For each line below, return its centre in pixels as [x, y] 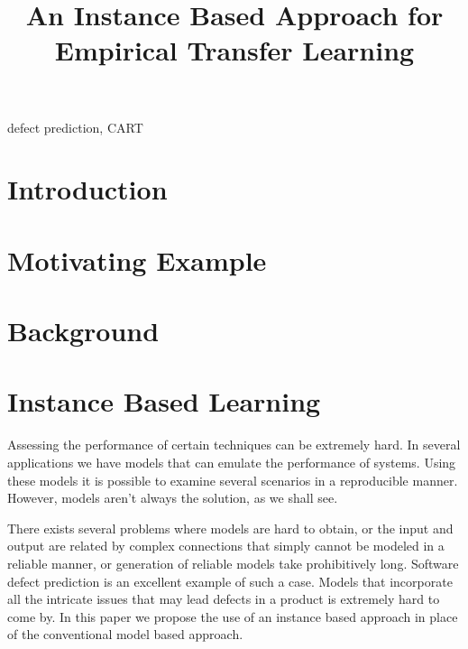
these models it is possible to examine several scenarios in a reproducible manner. [233, 480]
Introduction [87, 189]
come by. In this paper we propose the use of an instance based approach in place [233, 616]
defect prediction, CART [75, 127]
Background [83, 331]
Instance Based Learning [164, 401]
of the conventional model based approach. [125, 634]
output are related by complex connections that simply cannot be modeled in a [226, 546]
